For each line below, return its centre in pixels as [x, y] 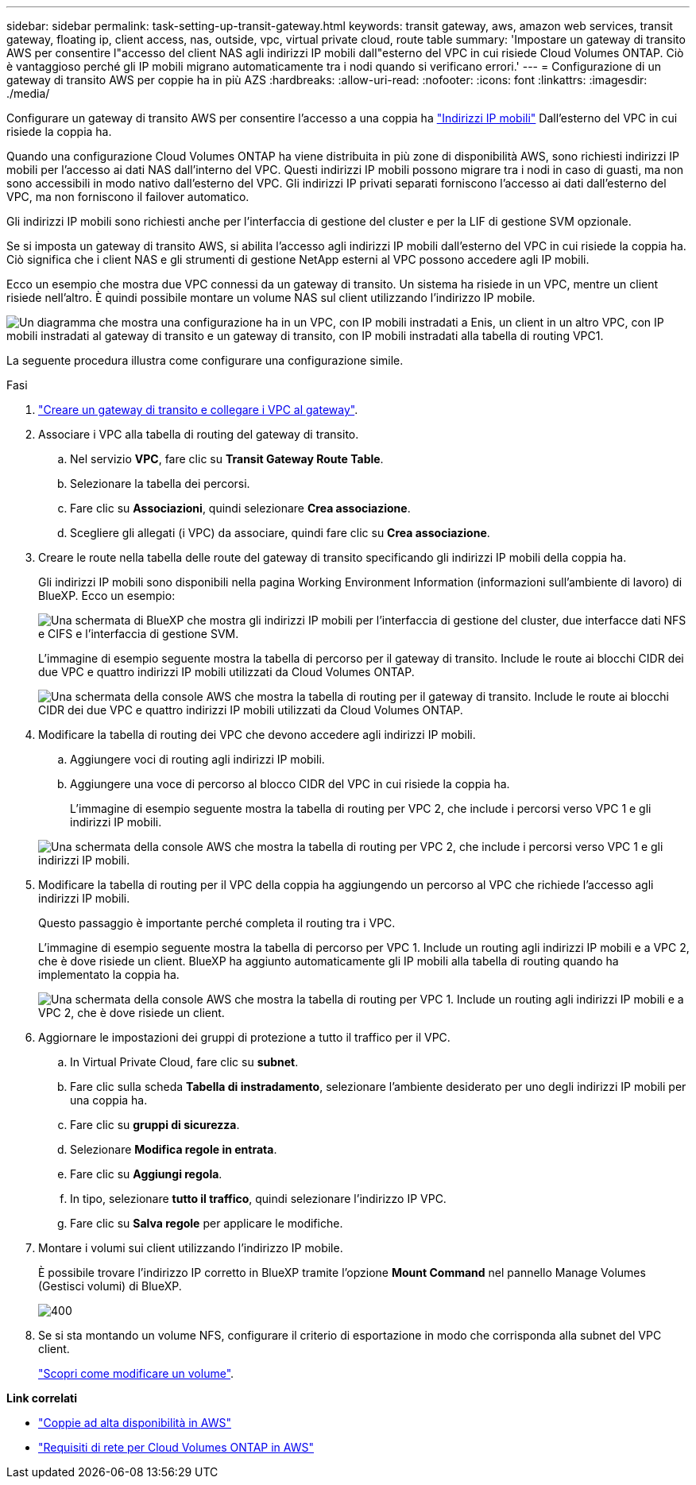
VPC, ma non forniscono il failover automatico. [128, 197]
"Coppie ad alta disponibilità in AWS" [135, 1423]
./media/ [28, 93]
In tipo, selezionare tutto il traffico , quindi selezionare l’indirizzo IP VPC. [258, 1199]
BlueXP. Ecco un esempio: [107, 596]
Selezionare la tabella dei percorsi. [160, 483]
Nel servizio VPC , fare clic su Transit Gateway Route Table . [227, 459]
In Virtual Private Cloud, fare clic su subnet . [184, 1062]
